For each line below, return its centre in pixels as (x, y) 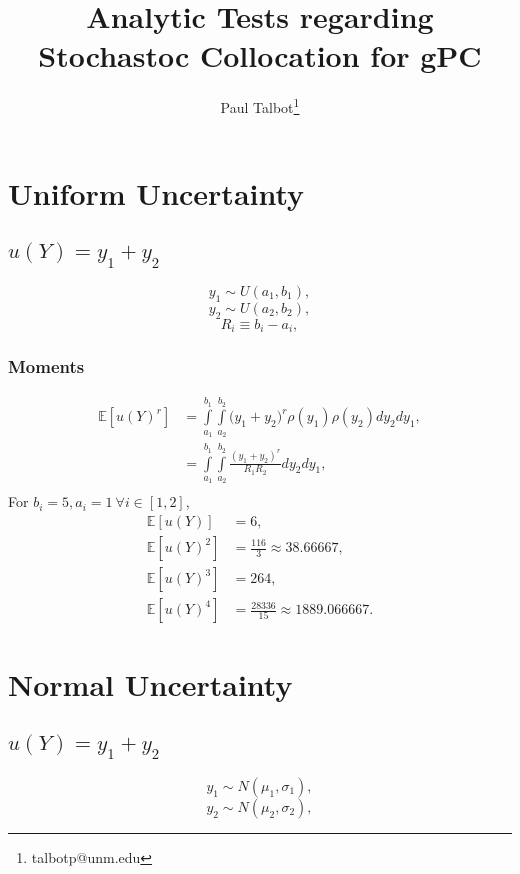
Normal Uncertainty (150, 684)
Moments (46, 365)
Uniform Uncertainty (156, 192)
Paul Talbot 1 (260, 105)
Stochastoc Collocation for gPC (260, 55)
